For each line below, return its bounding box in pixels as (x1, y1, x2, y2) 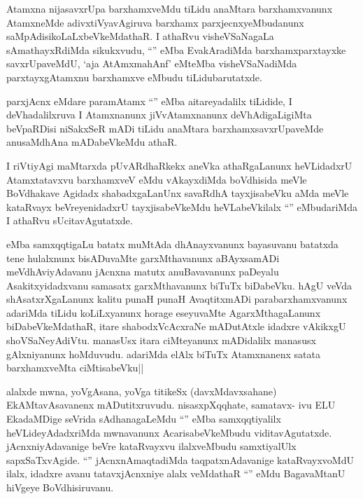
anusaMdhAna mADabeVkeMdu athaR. (6, 135, 178, 149)
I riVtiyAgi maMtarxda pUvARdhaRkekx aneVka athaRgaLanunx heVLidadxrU (6, 158, 353, 172)
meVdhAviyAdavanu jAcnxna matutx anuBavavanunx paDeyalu (6, 264, 279, 279)
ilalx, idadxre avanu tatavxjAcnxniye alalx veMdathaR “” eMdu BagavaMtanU (6, 466, 346, 481)
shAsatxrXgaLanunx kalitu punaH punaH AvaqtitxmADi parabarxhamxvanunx (6, 292, 348, 306)
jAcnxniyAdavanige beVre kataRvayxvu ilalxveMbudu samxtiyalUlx (6, 439, 297, 453)
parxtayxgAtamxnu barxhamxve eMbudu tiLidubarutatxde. (6, 69, 262, 84)
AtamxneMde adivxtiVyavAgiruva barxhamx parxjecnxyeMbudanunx (6, 15, 304, 29)
